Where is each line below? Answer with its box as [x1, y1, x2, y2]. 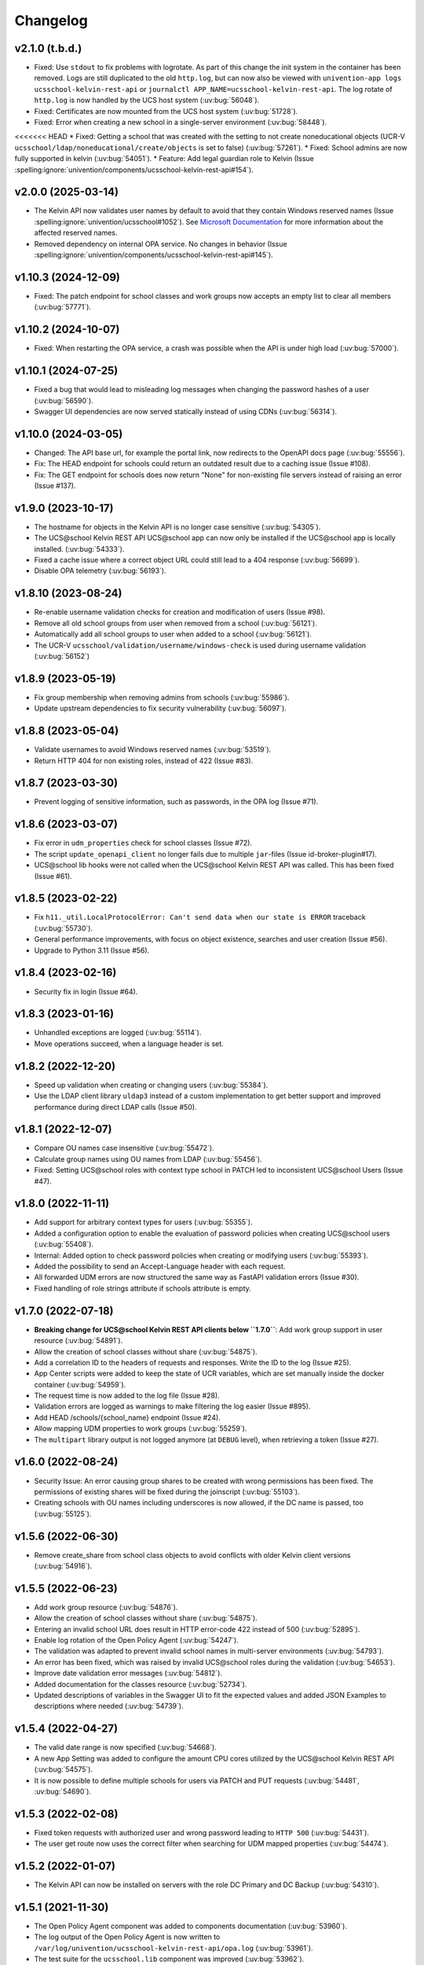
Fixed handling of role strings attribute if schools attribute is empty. [34, 1284, 251, 1293]
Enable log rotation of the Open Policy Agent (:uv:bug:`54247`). [34, 1636, 239, 1645]
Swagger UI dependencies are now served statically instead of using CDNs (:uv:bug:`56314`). [34, 406, 338, 416]
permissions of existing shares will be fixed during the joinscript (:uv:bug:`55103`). [34, 1486, 300, 1497]
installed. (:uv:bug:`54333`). [34, 544, 125, 553]
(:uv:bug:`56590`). [34, 395, 93, 405]
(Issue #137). [34, 481, 76, 490]
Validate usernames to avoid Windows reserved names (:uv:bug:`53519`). [34, 745, 272, 755]
